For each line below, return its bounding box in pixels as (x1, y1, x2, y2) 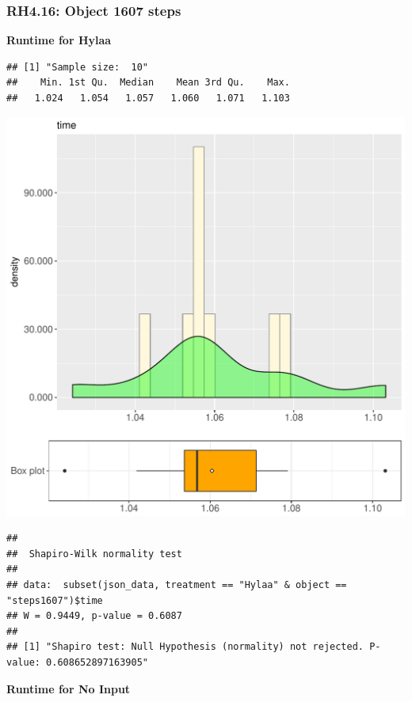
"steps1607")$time (6, 594, 103, 606)
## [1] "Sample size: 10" (6, 61, 148, 73)
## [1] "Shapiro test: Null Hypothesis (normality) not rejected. (6, 641, 364, 653)
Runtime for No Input (6, 680, 131, 696)
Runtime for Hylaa (6, 32, 112, 48)
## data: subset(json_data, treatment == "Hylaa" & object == (6, 579, 347, 590)
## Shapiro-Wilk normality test (6, 548, 182, 560)
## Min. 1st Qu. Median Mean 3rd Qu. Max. (6, 77, 290, 89)
